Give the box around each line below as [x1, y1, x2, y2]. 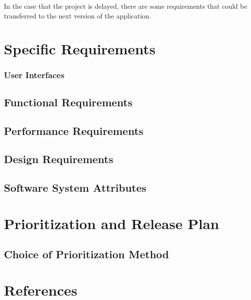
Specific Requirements [4, 39, 156, 59]
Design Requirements [4, 151, 114, 167]
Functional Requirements [4, 94, 133, 109]
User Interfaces [4, 69, 65, 81]
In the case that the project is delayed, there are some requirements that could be [4, 1, 247, 11]
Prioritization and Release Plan [4, 213, 219, 233]
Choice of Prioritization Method [4, 247, 169, 262]
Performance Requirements [4, 123, 144, 138]
